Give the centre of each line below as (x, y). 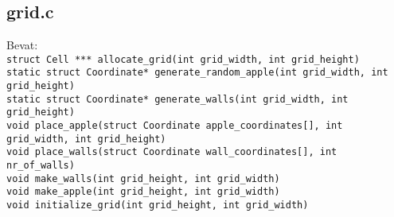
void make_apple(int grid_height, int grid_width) (143, 192)
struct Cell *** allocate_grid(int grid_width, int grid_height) (183, 59)
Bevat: (22, 45)
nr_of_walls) (41, 166)
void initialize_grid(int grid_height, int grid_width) (158, 205)
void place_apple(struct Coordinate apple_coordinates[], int (175, 126)
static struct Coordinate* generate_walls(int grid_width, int (177, 99)
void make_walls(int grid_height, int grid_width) (143, 178)
